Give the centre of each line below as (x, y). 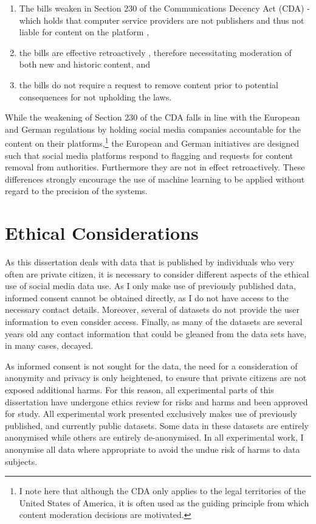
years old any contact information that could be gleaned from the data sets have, (156, 333)
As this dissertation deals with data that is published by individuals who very (150, 262)
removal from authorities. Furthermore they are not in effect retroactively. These (155, 167)
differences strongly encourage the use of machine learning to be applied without (155, 179)
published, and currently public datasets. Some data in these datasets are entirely (157, 425)
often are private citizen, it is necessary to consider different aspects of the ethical (157, 274)
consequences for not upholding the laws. (95, 96)
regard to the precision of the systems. (76, 191)
